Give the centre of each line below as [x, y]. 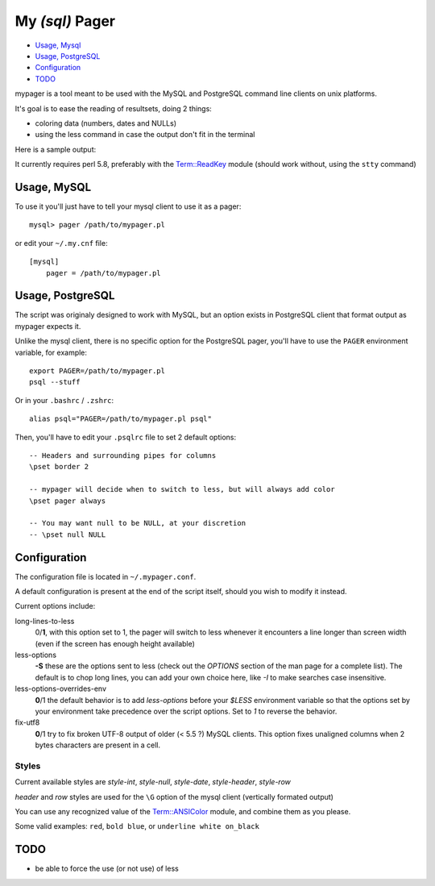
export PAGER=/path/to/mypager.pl [97, 371]
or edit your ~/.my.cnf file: [61, 243]
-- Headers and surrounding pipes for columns [123, 455]
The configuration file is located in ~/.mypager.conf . [106, 576]
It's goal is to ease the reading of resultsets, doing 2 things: [114, 108]
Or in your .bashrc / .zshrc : [64, 400]
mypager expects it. [48, 326]
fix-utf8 [27, 722]
